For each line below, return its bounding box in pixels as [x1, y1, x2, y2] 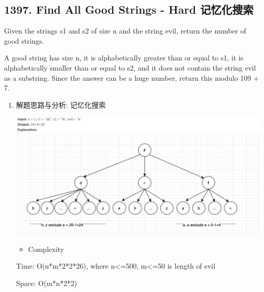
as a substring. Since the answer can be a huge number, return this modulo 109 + [4, 72, 259, 83]
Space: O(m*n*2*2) [16, 277, 77, 288]
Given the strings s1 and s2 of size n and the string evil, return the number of [4, 25, 246, 36]
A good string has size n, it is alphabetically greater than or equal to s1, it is [4, 52, 244, 63]
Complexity [28, 243, 64, 254]
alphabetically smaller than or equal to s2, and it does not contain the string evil [4, 62, 256, 73]
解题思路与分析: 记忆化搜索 [16, 99, 106, 110]
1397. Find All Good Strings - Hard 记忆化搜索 [4, 2, 254, 17]
